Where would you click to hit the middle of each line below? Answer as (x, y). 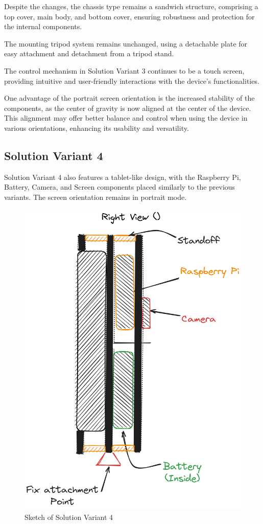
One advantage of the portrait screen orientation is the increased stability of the (129, 98)
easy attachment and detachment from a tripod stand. (89, 53)
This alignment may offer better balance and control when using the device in (126, 118)
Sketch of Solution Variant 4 (69, 517)
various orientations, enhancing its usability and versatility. (97, 128)
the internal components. (43, 26)
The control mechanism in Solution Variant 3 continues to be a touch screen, (124, 70)
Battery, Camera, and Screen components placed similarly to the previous (120, 187)
